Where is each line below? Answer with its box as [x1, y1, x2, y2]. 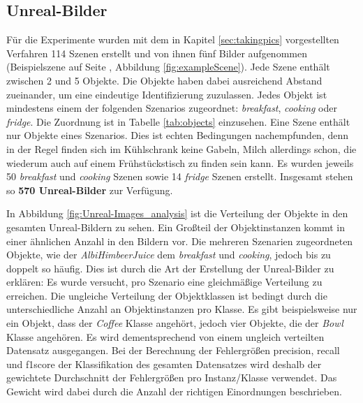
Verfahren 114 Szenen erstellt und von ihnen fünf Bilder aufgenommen [6, 45, 307, 60]
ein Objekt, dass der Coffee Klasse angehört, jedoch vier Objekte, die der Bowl [6, 316, 343, 330]
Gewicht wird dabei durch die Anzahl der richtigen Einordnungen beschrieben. [6, 384, 342, 399]
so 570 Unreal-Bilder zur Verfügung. [6, 182, 173, 197]
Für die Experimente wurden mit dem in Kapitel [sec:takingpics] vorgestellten [6, 32, 339, 47]
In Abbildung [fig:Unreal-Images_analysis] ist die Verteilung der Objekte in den [6, 206, 348, 221]
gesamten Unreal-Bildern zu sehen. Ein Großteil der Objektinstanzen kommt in [6, 219, 346, 234]
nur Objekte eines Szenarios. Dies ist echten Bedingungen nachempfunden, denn [6, 128, 349, 142]
